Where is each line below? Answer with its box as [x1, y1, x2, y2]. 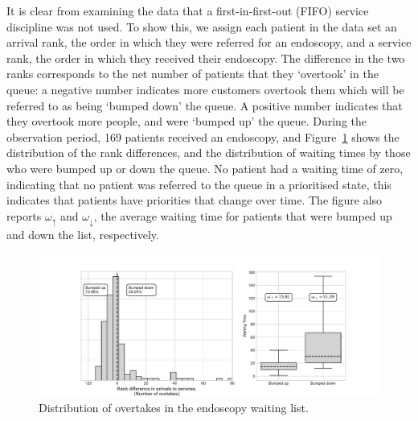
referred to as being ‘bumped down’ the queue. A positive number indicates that [6, 97, 403, 114]
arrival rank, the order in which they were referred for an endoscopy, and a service [6, 34, 412, 51]
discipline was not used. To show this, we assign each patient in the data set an [6, 18, 397, 35]
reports [6, 207, 42, 224]
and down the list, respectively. [6, 226, 159, 243]
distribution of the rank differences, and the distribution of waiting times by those [6, 144, 411, 161]
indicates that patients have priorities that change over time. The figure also [6, 192, 383, 208]
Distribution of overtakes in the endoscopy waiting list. [39, 398, 309, 415]
